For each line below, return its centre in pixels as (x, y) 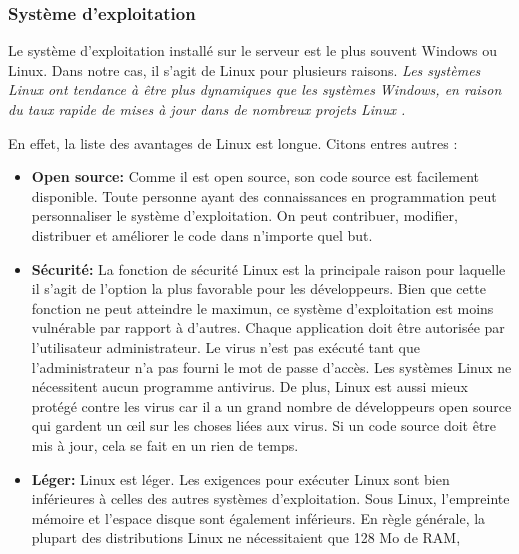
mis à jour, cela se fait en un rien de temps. (165, 444)
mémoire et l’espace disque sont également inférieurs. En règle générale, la (258, 517)
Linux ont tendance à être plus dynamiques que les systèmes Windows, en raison (255, 89)
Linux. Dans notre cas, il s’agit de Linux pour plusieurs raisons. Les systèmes (244, 69)
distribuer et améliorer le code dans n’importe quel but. (202, 234)
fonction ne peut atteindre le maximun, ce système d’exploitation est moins (262, 307)
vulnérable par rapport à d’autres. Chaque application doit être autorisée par (268, 327)
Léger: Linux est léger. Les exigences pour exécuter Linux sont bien (240, 478)
